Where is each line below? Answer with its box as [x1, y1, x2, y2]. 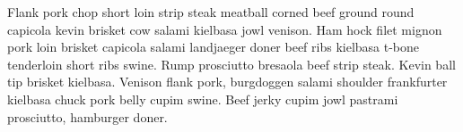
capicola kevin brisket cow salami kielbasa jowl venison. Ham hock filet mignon [7, 20, 442, 38]
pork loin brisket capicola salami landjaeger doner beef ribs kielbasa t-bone [7, 37, 420, 56]
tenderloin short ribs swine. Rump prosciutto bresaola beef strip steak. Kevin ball [7, 54, 456, 73]
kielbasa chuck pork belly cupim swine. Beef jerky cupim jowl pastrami [7, 89, 398, 108]
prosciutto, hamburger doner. [7, 107, 168, 126]
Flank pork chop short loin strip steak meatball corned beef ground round [7, 3, 415, 21]
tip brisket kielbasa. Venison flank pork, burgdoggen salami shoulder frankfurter [7, 72, 448, 91]
